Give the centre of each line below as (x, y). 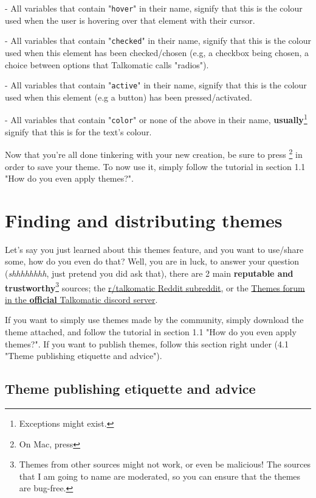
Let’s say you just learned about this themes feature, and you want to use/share (154, 249)
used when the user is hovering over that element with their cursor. (130, 20)
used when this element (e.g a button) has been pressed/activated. (129, 97)
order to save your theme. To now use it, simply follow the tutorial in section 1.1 (155, 166)
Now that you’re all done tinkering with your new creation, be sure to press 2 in (154, 153)
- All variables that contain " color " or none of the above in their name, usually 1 (156, 119)
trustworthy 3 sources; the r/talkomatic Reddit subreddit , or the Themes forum (155, 286)
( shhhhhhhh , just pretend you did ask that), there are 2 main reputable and (149, 273)
